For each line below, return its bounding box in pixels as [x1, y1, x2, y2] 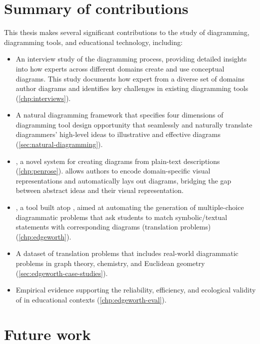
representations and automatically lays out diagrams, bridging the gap [15, 175, 231, 185]
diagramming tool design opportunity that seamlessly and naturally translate [15, 119, 252, 129]
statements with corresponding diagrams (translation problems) [15, 221, 211, 232]
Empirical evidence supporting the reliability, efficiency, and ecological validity [15, 284, 256, 295]
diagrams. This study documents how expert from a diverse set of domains [15, 73, 245, 83]
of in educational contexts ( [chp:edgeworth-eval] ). [15, 294, 166, 304]
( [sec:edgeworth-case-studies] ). [15, 267, 108, 278]
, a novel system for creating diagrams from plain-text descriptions [15, 155, 220, 166]
